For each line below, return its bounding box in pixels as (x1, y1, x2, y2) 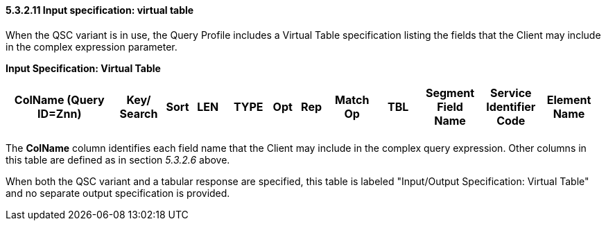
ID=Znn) (37, 106, 82, 121)
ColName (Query (14, 92, 105, 107)
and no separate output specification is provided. (6, 186, 230, 199)
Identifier (486, 99, 536, 114)
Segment (425, 85, 475, 100)
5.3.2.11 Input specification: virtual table (6, 4, 194, 16)
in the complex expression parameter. (6, 40, 178, 53)
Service (490, 85, 532, 100)
